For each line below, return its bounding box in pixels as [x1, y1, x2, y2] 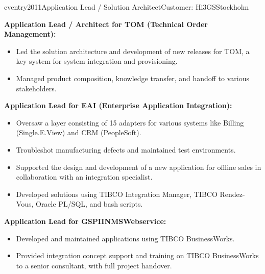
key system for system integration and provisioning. [16, 56, 178, 66]
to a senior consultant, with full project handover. [16, 260, 172, 270]
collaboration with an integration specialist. [16, 171, 153, 182]
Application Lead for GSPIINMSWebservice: [4, 215, 166, 226]
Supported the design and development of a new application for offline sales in [16, 161, 261, 172]
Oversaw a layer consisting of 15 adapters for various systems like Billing [16, 117, 244, 128]
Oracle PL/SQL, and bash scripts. [35, 198, 143, 209]
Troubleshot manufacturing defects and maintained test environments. [16, 144, 236, 155]
